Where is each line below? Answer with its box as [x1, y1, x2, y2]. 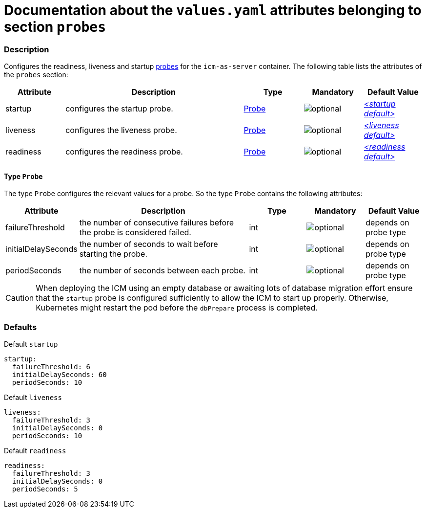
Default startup [4, 340, 58, 349]
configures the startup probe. [65, 104, 173, 114]
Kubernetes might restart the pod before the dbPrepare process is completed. [36, 303, 318, 313]
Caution [5, 293, 34, 303]
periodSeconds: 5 [12, 485, 78, 493]
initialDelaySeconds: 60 [12, 371, 107, 379]
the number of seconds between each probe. [79, 266, 245, 276]
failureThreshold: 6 [12, 363, 91, 371]
